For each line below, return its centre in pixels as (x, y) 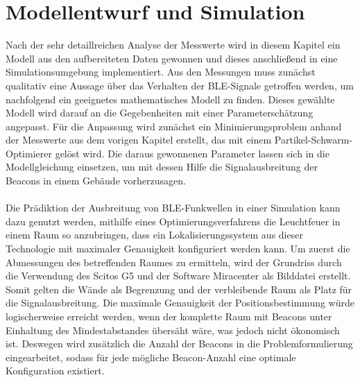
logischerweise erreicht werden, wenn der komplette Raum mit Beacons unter (169, 316)
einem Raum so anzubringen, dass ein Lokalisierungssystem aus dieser (154, 235)
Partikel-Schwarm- (314, 140)
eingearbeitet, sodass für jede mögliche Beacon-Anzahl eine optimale (151, 357)
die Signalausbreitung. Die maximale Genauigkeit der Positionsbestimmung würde (180, 303)
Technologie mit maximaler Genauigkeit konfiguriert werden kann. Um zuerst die (178, 249)
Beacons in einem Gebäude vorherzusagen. (96, 181)
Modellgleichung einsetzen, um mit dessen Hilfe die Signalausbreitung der (162, 167)
